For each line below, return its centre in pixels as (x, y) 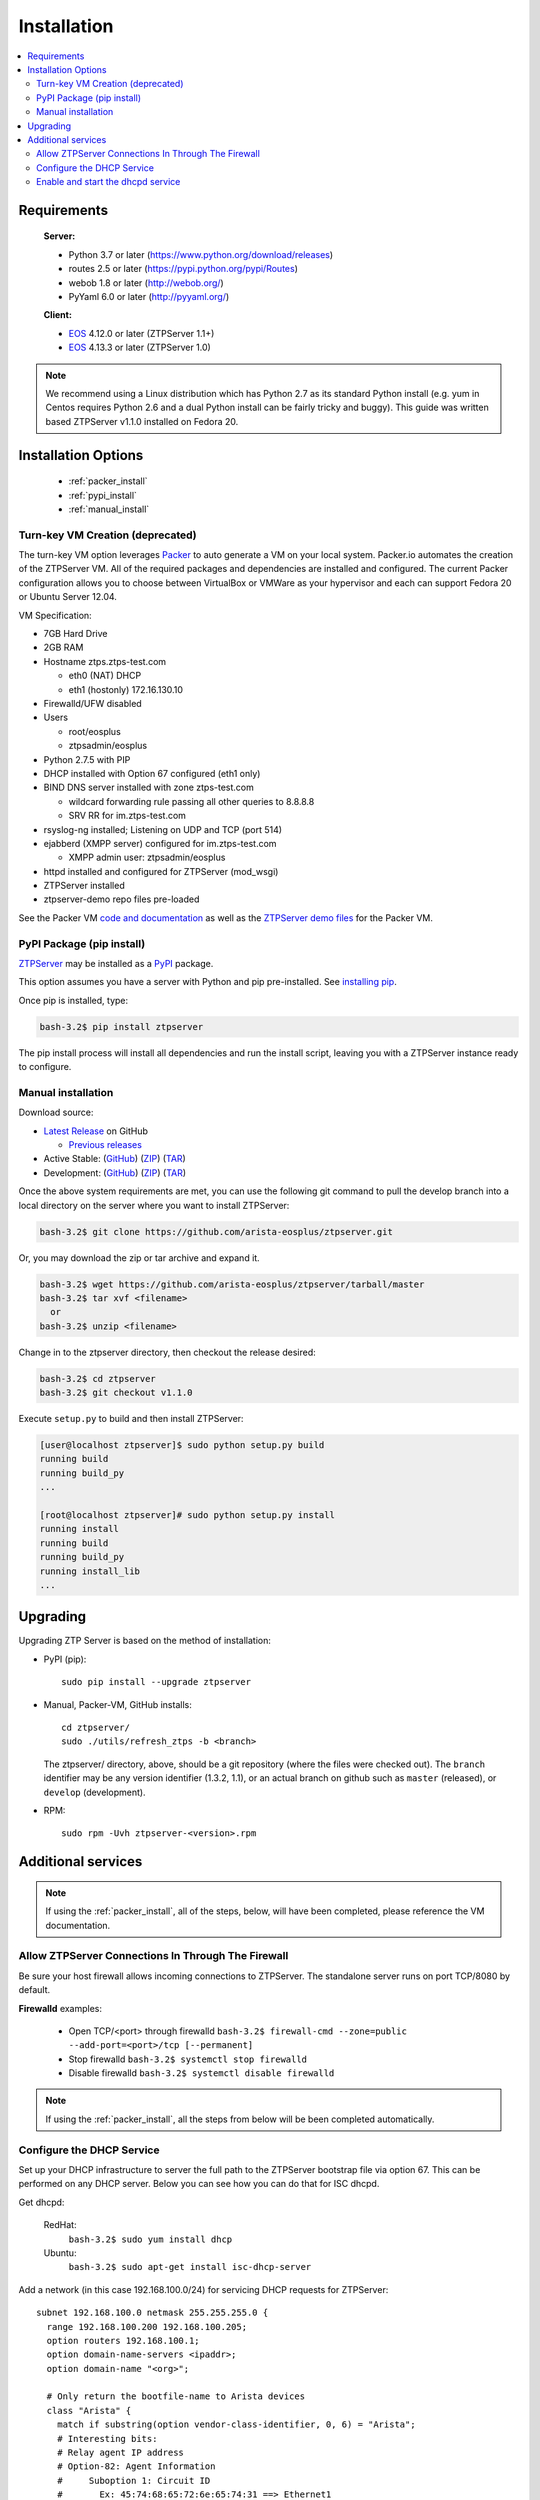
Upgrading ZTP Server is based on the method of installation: (145, 1641)
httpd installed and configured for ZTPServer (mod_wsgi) (161, 871)
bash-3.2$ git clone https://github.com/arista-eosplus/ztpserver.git (216, 1231)
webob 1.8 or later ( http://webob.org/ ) (146, 282)
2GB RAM (63, 647)
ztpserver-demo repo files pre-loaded (121, 899)
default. (34, 1990)
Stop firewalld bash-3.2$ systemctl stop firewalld (188, 2059)
